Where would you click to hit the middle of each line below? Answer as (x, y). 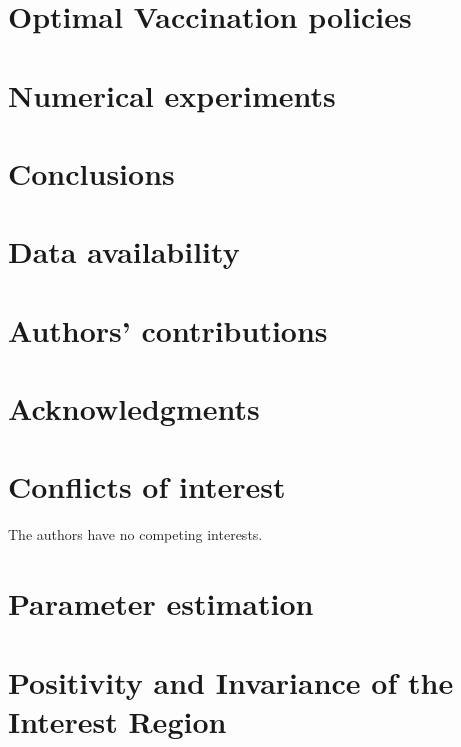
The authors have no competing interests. (135, 534)
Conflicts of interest (147, 486)
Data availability (124, 251)
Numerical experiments (172, 94)
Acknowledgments (134, 408)
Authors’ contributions (168, 329)
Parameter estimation (161, 603)
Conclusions (91, 172)
